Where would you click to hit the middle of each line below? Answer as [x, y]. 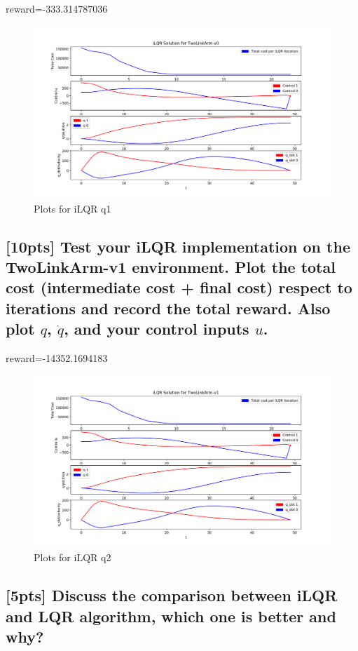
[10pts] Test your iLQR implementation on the [178, 246]
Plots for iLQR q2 [73, 557]
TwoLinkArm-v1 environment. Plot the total [171, 266]
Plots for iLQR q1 [73, 208]
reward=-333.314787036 [57, 8]
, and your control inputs [157, 329]
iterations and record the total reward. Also [168, 308]
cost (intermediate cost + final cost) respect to [179, 287]
